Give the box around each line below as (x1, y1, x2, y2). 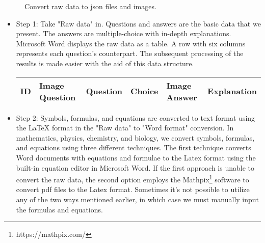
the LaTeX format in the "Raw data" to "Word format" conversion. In (16, 122, 234, 133)
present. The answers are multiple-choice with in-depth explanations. (16, 28, 231, 39)
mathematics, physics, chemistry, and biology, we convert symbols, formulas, (16, 132, 255, 143)
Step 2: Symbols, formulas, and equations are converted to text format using (16, 112, 255, 123)
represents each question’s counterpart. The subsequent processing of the (16, 48, 244, 59)
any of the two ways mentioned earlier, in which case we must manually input (16, 194, 259, 204)
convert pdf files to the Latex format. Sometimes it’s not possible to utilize (16, 184, 250, 195)
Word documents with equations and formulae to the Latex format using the (16, 152, 256, 163)
